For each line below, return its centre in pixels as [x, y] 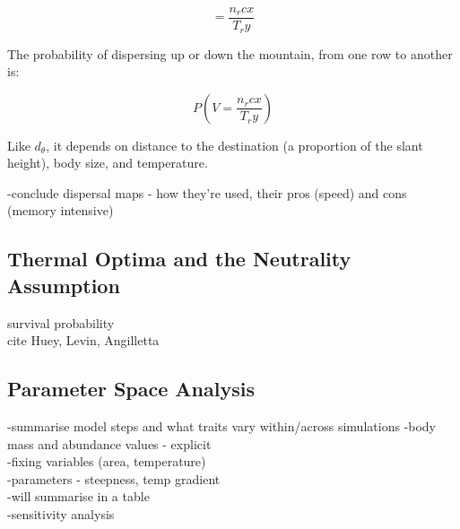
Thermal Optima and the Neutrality [179, 259]
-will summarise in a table [78, 496]
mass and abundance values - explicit [109, 443]
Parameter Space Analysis [131, 389]
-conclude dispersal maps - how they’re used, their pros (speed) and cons [207, 192]
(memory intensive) [61, 210]
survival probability [61, 322]
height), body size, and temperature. [108, 163]
